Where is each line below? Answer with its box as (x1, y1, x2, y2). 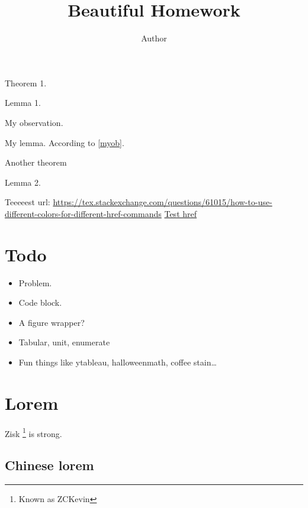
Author (141, 32, 167, 44)
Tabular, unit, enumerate (18, 336, 110, 348)
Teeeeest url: (5, 196, 50, 208)
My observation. (5, 116, 63, 128)
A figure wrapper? (18, 316, 85, 328)
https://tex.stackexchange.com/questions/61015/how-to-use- (53, 196, 272, 208)
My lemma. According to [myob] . (5, 136, 124, 148)
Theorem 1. (5, 76, 47, 89)
